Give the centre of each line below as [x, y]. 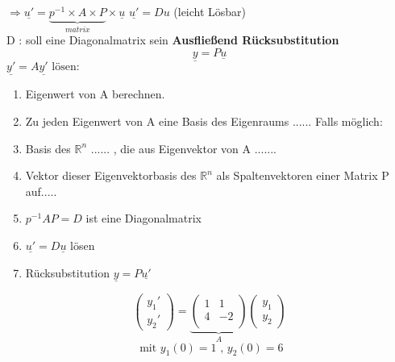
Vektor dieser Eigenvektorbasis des [111, 175]
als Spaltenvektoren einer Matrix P [303, 175]
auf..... [41, 191]
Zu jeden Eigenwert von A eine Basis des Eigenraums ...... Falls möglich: [204, 121]
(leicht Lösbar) [210, 11]
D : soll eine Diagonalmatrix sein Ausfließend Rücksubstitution [173, 40]
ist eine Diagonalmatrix [143, 218]
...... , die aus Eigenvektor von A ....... [183, 148]
